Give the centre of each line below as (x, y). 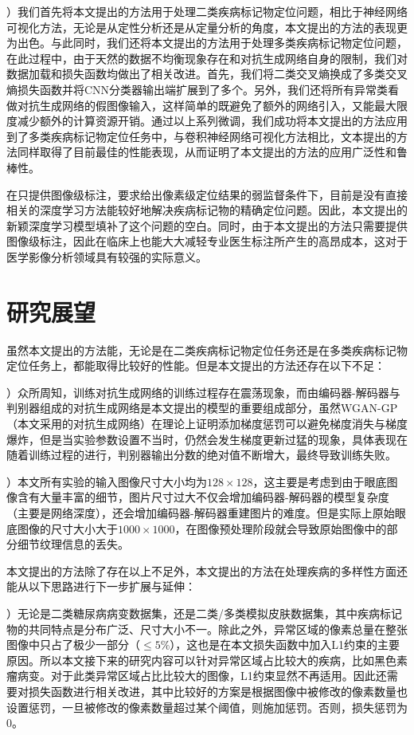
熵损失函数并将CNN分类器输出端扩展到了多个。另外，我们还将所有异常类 (197, 89)
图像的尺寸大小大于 (67, 528)
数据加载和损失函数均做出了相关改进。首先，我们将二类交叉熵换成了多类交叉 (207, 74)
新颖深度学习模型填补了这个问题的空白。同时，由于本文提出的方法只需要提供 (207, 225)
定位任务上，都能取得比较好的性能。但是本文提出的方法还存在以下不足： (196, 366)
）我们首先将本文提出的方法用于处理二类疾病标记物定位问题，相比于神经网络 (207, 11)
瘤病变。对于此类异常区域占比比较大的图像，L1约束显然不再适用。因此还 (197, 676)
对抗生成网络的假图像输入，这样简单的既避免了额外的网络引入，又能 (195, 105)
